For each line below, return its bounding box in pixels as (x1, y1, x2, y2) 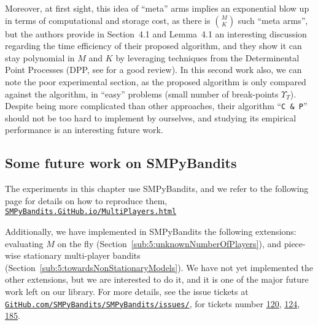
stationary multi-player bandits (23, 249, 141, 262)
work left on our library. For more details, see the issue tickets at (5, 285, 249, 298)
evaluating (5, 237, 44, 250)
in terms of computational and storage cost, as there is (5, 13, 211, 26)
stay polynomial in (5, 51, 75, 64)
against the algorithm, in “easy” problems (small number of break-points (5, 87, 279, 100)
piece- (284, 237, 306, 250)
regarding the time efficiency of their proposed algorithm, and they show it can (5, 39, 302, 52)
